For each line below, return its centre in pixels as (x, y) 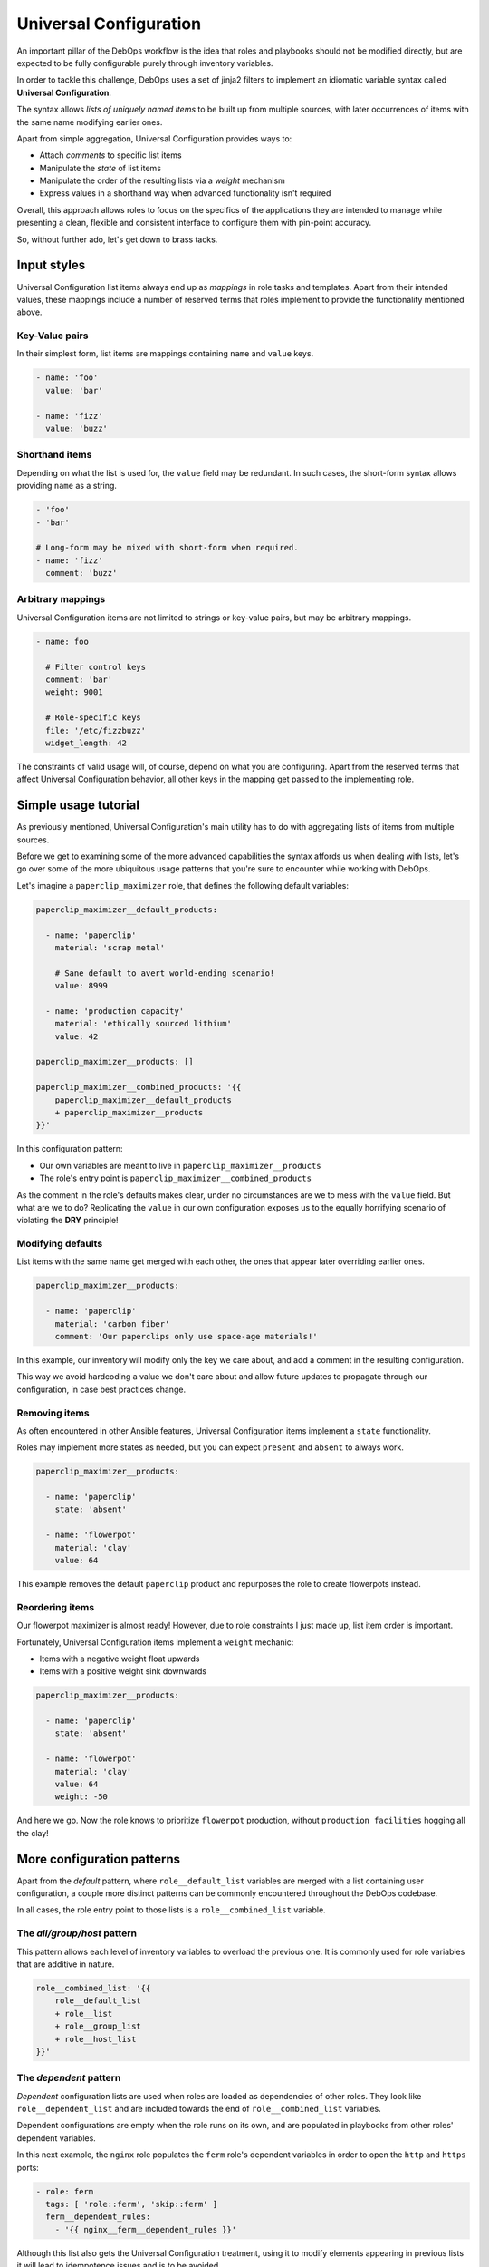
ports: (28, 2167)
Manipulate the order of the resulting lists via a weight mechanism (162, 180)
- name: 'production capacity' (115, 1011)
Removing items (53, 1413)
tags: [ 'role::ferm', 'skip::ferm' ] (131, 2204)
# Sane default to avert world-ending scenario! (165, 973)
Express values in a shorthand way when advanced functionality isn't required (185, 193)
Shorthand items (54, 455)
